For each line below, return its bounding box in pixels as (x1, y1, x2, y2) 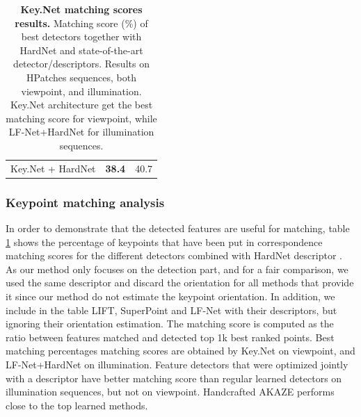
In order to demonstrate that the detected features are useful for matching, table (6, 221, 350, 236)
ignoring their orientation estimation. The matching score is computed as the (6, 316, 334, 331)
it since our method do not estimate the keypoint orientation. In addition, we (6, 289, 335, 304)
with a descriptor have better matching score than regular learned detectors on (6, 370, 342, 385)
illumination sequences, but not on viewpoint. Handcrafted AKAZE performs (6, 384, 335, 399)
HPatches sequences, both (26, 69, 136, 84)
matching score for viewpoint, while (6, 111, 157, 125)
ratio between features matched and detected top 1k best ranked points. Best (6, 329, 335, 344)
